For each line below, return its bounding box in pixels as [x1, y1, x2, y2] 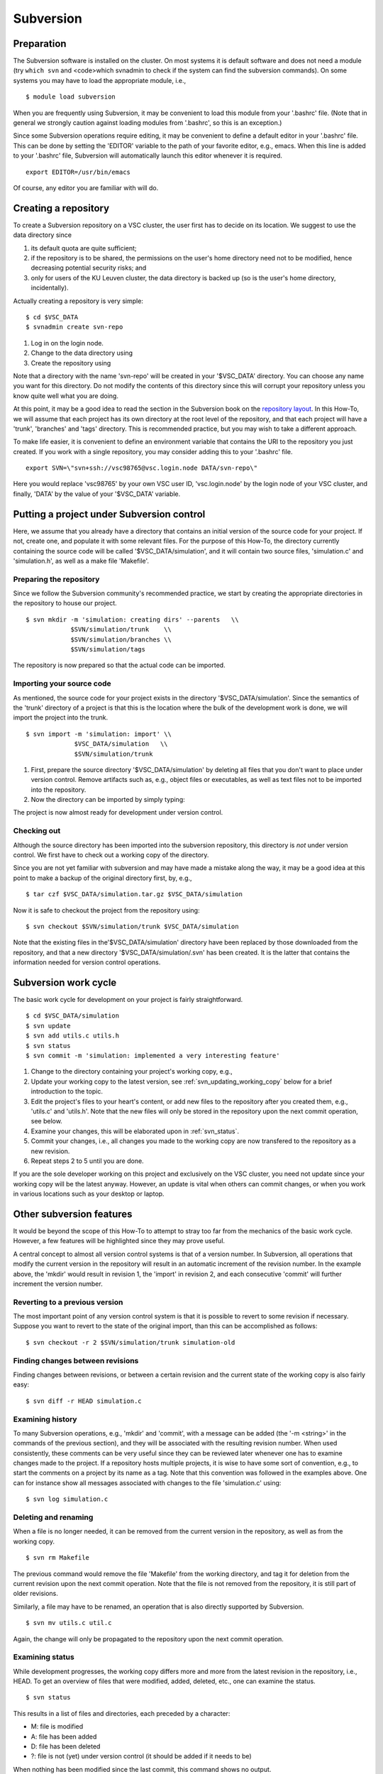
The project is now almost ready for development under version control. [13, 808, 223, 817]
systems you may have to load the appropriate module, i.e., [13, 76, 187, 84]
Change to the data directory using [30, 348, 133, 358]
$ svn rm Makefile [26, 1554, 90, 1562]
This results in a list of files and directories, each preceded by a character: [13, 1709, 231, 1717]
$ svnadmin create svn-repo [26, 323, 123, 331]
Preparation [13, 38, 67, 50]
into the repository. [30, 785, 87, 794]
